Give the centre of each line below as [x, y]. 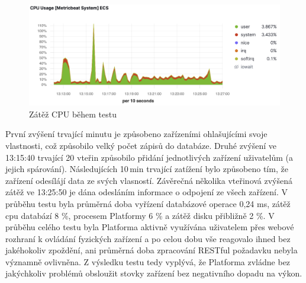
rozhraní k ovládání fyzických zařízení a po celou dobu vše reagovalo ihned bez [148, 238]
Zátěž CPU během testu [73, 114]
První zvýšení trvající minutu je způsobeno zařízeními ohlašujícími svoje [136, 134]
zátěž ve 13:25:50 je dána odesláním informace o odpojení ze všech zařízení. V [146, 192]
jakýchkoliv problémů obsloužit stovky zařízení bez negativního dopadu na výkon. [154, 273]
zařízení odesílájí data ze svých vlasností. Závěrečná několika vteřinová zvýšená [149, 180]
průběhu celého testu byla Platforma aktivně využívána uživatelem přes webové [150, 227]
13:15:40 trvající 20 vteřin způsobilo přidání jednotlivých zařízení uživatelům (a [149, 157]
